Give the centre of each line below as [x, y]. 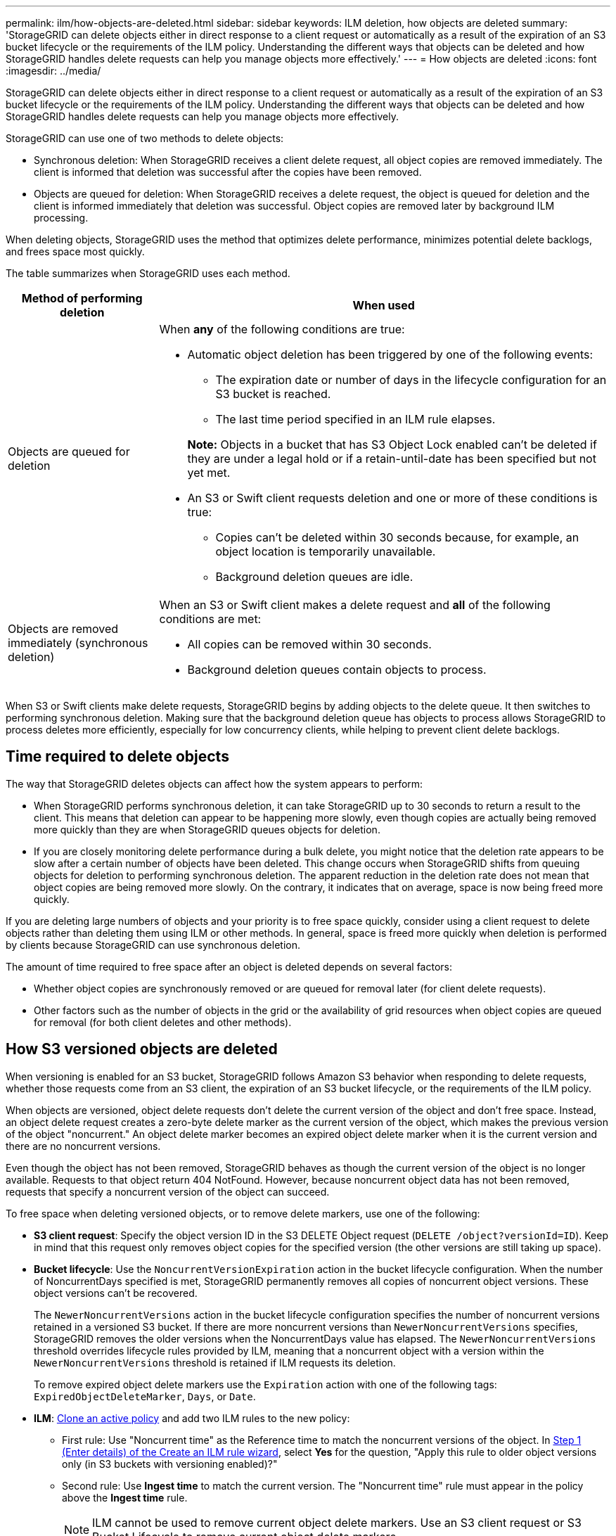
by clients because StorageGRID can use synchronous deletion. [153, 945]
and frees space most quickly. [75, 251]
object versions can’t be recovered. [116, 1293]
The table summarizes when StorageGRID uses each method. [148, 273]
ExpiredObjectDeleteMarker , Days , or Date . [145, 1396]
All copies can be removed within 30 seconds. [309, 644]
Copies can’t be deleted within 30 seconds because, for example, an [397, 537]
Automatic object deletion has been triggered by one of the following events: [390, 354]
